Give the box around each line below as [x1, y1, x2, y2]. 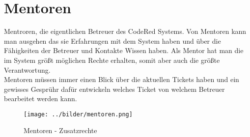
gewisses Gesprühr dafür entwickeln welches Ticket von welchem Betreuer [4, 83, 225, 94]
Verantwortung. [4, 64, 51, 75]
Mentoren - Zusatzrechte [24, 125, 97, 135]
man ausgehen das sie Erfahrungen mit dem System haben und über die [4, 35, 221, 46]
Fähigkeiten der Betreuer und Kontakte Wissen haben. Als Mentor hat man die [4, 45, 244, 55]
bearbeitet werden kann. [4, 93, 77, 104]
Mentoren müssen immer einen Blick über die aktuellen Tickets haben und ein [4, 74, 239, 84]
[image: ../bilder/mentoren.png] [24, 110, 133, 118]
